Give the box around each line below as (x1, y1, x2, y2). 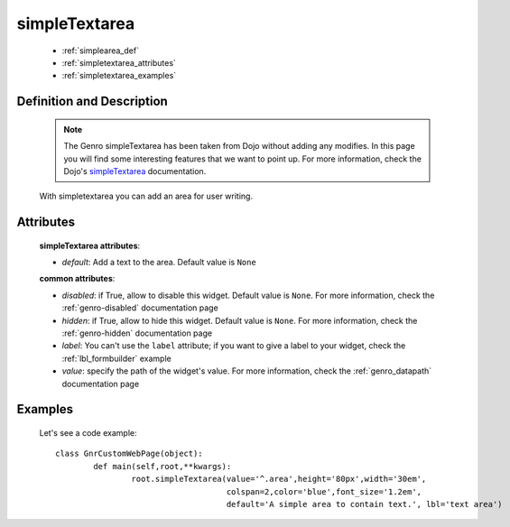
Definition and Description (16, 94, 169, 109)
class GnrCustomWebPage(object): (55, 448, 203, 459)
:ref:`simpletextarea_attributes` (61, 57, 176, 68)
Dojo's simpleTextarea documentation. (63, 165, 207, 176)
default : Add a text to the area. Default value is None (61, 257, 256, 268)
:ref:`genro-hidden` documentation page (61, 328, 212, 338)
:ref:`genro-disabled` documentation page (61, 302, 218, 313)
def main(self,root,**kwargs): (93, 461, 232, 471)
